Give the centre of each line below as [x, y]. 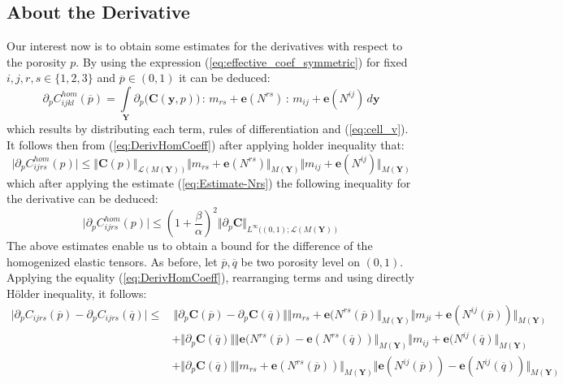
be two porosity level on [300, 261]
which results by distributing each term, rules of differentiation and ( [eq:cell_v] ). [208, 129]
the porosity [37, 61]
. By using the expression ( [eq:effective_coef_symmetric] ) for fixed [242, 61]
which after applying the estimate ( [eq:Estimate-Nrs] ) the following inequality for [209, 182]
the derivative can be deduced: [82, 198]
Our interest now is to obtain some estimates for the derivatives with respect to [205, 46]
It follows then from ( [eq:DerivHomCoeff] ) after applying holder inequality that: [206, 144]
